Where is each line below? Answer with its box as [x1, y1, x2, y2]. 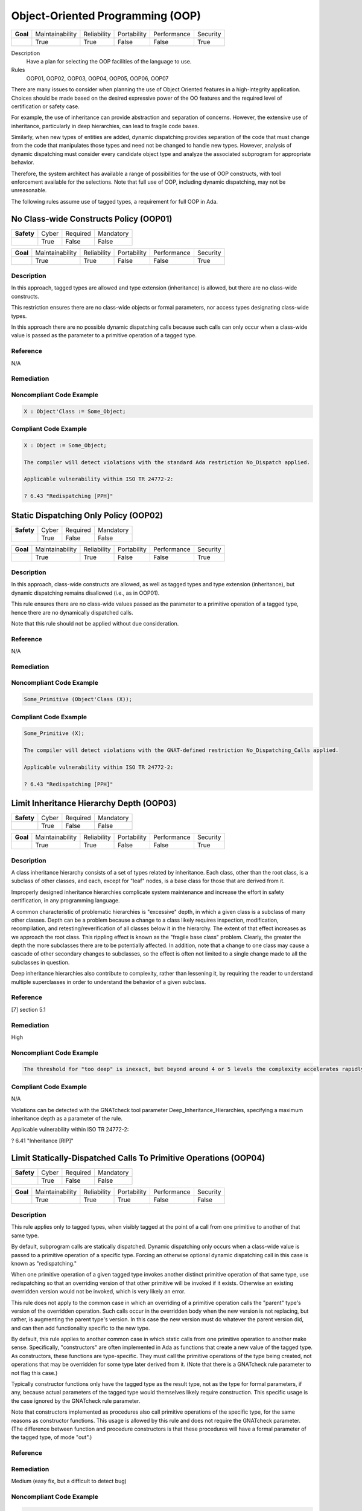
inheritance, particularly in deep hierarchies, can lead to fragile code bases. [11, 122, 199, 129]
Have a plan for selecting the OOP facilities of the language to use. [26, 57, 192, 65]
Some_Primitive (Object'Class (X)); [24, 696, 133, 703]
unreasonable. [11, 187, 47, 194]
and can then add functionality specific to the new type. [11, 1324, 150, 1331]
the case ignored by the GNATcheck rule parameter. [11, 1397, 141, 1405]
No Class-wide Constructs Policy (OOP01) [11, 213, 173, 224]
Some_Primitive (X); [24, 730, 84, 737]
